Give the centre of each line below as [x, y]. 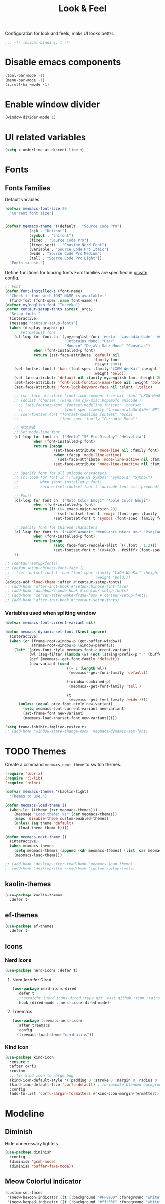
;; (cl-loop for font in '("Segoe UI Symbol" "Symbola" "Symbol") [83, 477]
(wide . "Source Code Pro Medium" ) [66, 254]
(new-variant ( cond [49, 664]
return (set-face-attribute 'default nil [77, 355]
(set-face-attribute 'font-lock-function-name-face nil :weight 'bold [88, 383]
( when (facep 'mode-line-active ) [87, 455]
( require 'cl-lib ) [24, 778]
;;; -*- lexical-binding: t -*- [38, 43]
